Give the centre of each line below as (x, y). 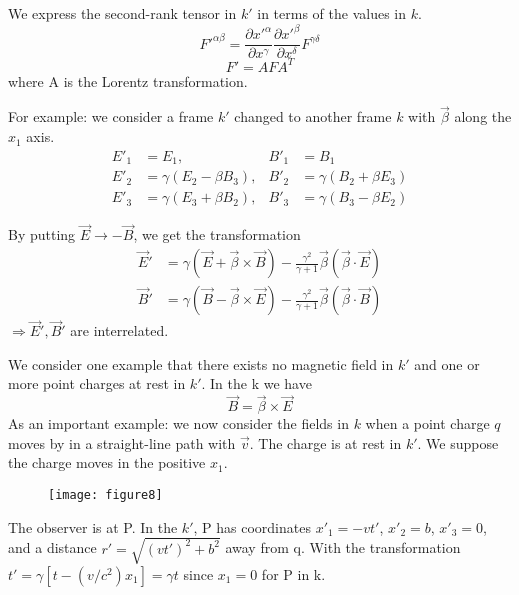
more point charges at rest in (97, 383)
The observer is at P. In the (93, 526)
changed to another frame (313, 116)
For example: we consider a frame (111, 116)
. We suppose (458, 442)
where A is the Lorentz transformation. (128, 80)
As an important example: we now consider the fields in (178, 423)
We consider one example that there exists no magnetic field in (201, 363)
